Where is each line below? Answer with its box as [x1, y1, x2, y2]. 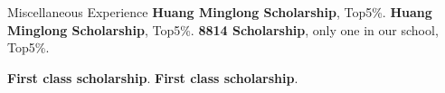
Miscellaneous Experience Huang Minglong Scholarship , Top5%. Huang [7, 3, 432, 21]
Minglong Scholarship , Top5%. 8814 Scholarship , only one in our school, [7, 20, 439, 39]
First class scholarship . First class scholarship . [7, 68, 298, 87]
